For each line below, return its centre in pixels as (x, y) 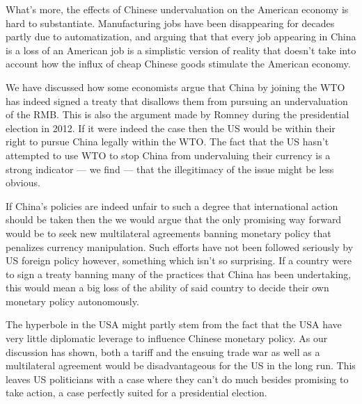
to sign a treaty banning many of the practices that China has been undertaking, (179, 274)
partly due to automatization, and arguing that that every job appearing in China (181, 37)
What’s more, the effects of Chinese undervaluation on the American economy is (177, 9)
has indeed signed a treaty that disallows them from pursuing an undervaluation (177, 100)
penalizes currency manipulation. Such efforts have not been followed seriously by (180, 247)
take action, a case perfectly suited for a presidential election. (136, 393)
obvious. (23, 183)
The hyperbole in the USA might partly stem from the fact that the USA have (174, 324)
